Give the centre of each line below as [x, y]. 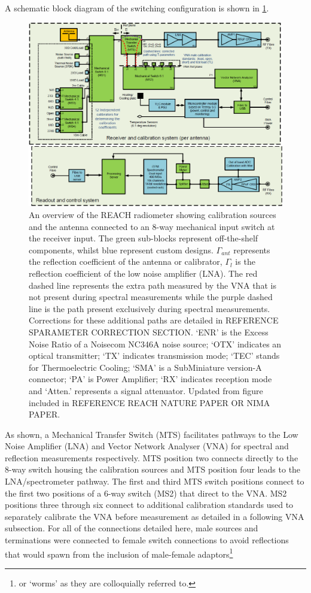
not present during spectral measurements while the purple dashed [151, 297]
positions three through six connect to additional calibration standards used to [149, 505]
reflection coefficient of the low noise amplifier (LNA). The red [143, 273]
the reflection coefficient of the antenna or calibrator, [126, 261]
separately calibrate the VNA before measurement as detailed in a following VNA [155, 516]
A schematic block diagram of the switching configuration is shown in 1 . [137, 8]
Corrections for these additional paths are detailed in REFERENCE [154, 320]
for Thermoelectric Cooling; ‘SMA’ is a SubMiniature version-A [145, 367]
